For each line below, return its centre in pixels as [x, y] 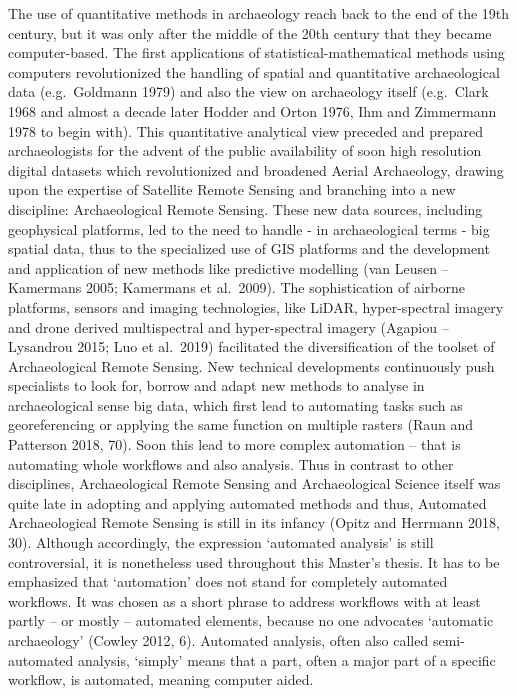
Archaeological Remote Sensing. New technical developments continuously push [251, 365]
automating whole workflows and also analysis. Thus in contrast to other [231, 463]
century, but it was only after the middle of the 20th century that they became [250, 32]
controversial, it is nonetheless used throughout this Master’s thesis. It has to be [254, 561]
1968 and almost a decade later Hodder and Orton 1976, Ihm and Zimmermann [252, 110]
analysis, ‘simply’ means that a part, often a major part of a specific [286, 659]
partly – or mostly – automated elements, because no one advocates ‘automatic [251, 620]
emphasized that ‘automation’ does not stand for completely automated [228, 581]
